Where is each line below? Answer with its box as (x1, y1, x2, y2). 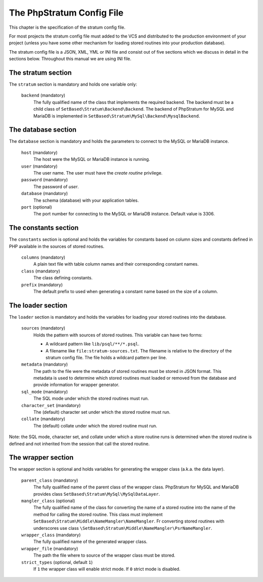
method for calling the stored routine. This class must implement (33, 511, 163, 517)
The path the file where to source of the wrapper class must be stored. (33, 552, 175, 558)
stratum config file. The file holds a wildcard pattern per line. (45, 354, 168, 360)
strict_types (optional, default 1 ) (21, 559, 93, 565)
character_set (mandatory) (21, 402, 81, 408)
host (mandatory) (21, 149, 58, 155)
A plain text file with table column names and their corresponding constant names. (33, 261, 199, 267)
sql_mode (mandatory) (21, 388, 68, 394)
